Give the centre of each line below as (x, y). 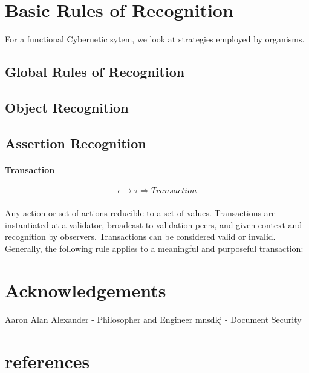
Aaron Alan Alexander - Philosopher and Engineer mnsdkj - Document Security (153, 319)
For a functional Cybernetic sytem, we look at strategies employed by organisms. (155, 39)
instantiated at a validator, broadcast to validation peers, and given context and (154, 224)
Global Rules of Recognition (95, 72)
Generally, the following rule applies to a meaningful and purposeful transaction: (154, 249)
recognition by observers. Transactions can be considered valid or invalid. (140, 236)
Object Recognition (67, 107)
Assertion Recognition (76, 143)
